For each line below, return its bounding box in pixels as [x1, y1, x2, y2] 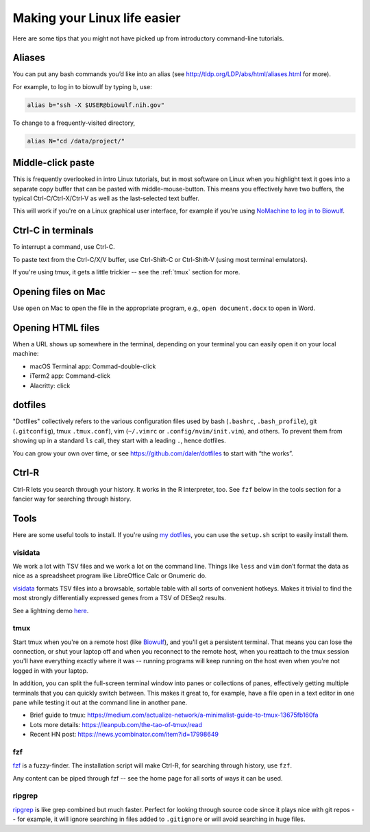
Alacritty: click [29, 381, 71, 390]
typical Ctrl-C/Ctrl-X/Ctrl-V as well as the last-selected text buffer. [12, 194, 200, 202]
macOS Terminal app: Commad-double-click [29, 362, 156, 370]
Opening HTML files [12, 322, 100, 333]
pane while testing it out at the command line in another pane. [12, 698, 188, 706]
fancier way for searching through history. [12, 495, 132, 503]
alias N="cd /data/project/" [27, 137, 125, 145]
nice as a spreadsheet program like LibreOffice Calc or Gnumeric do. [12, 571, 207, 580]
